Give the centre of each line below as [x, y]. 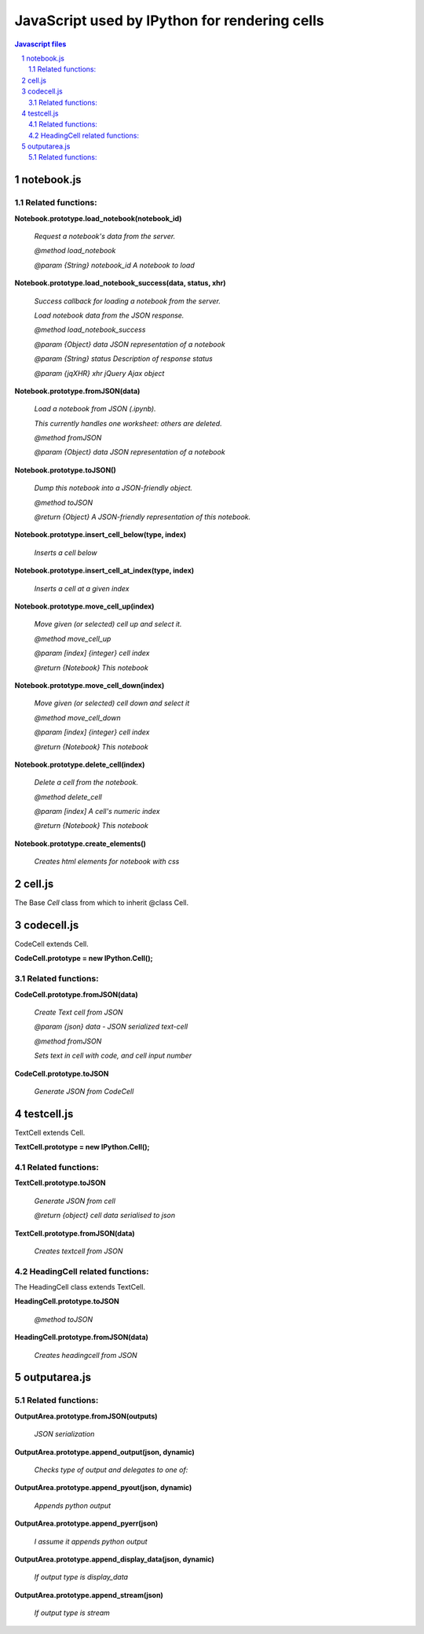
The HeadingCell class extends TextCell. [80, 1287]
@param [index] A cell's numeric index [97, 811]
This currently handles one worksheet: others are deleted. [128, 423]
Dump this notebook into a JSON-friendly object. [113, 488]
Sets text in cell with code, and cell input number [113, 1056]
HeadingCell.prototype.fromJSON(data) [82, 1338]
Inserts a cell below [66, 552]
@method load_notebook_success [90, 329]
